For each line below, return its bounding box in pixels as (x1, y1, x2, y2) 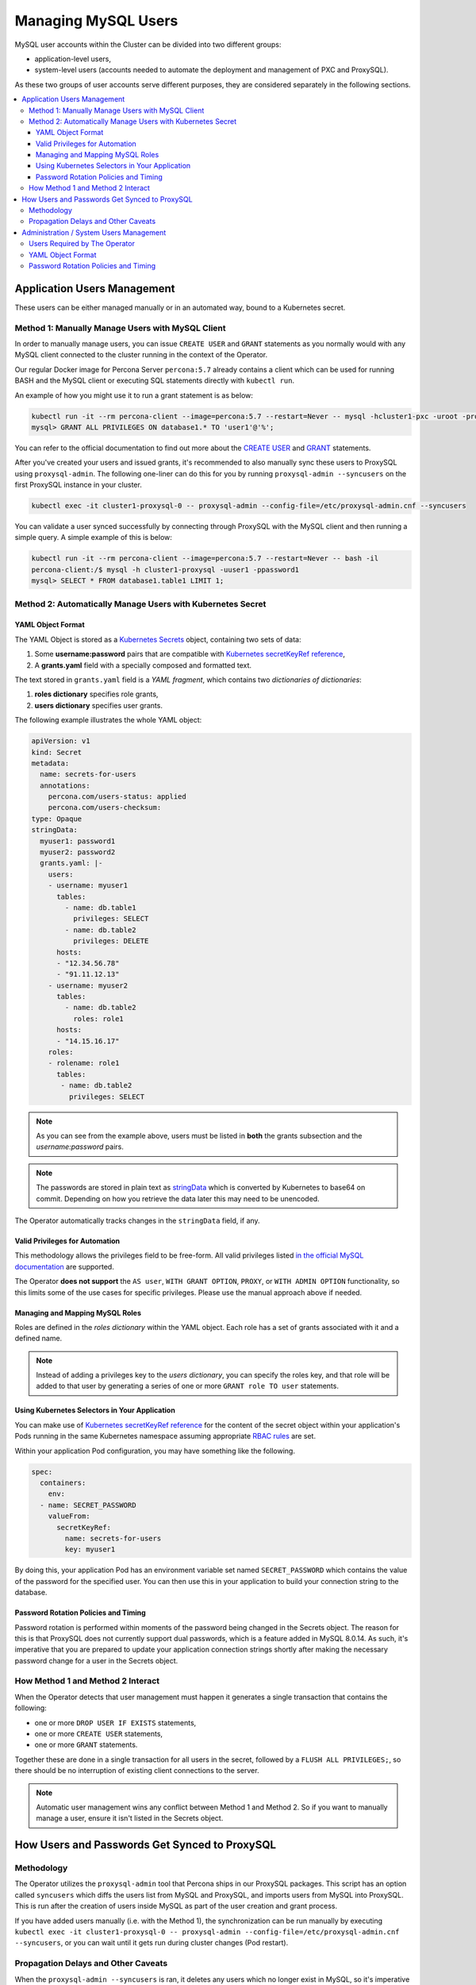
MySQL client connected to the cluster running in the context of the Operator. (14, 350, 268, 360)
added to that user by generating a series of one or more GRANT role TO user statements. (36, 1382, 339, 1391)
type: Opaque (31, 814, 83, 823)
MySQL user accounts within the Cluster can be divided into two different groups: (14, 40, 282, 49)
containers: (40, 1478, 86, 1487)
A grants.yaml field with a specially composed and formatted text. (34, 660, 252, 670)
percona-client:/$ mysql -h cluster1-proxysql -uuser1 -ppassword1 (31, 565, 300, 574)
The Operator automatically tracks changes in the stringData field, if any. (14, 1216, 261, 1225)
